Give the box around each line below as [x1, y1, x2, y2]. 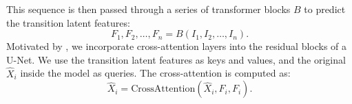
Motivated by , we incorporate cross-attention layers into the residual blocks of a [6, 39, 347, 53]
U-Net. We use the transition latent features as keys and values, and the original [6, 52, 346, 66]
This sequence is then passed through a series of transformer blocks [6, 2, 291, 16]
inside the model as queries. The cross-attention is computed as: [20, 66, 291, 80]
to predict [304, 2, 346, 16]
